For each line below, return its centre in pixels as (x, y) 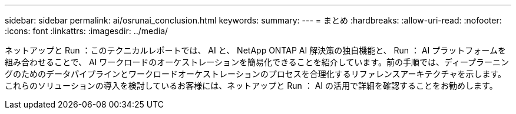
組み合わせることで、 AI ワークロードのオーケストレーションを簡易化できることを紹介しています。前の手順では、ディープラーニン (257, 62)
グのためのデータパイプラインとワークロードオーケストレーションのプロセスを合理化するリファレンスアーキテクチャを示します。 (256, 74)
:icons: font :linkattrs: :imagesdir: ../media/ (87, 31)
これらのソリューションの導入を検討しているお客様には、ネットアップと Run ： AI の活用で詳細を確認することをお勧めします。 (251, 85)
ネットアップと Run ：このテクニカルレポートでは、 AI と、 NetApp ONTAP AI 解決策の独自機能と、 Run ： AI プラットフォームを (255, 50)
